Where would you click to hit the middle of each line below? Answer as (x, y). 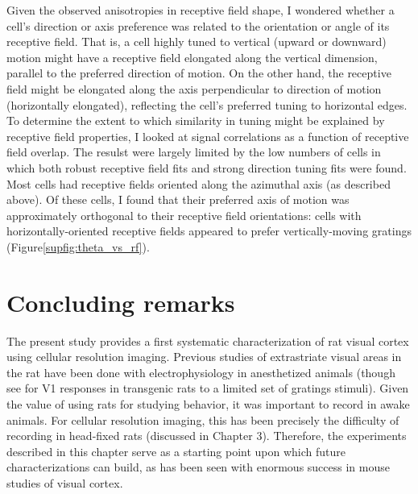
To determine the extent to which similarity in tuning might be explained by (196, 120)
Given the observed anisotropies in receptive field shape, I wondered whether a (201, 10)
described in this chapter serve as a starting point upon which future (176, 451)
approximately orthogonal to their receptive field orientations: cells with (184, 215)
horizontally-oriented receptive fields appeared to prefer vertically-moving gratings (209, 231)
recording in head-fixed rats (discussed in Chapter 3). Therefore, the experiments (207, 436)
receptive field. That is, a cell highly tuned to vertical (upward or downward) (197, 42)
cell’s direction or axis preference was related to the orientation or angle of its (198, 25)
